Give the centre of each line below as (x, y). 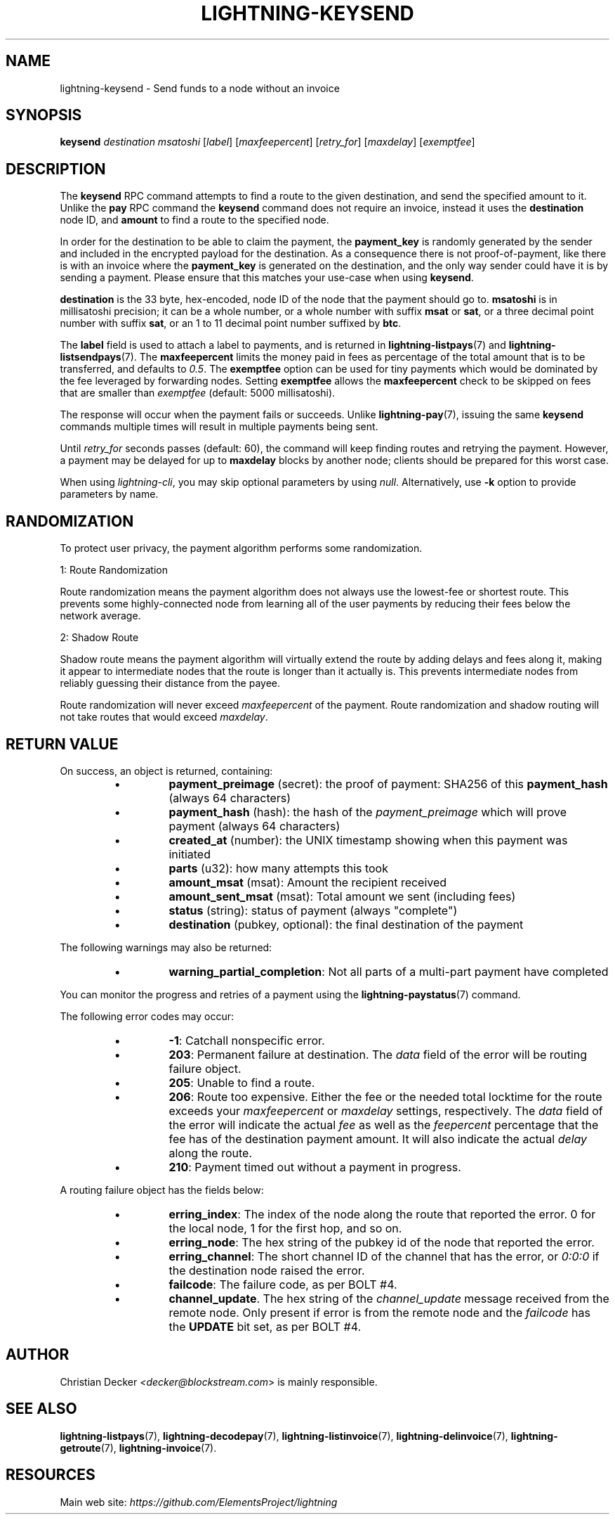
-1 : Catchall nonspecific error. (247, 1040)
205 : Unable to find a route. (242, 1082)
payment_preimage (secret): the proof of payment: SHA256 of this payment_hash (388, 784)
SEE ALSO (41, 1409)
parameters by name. (109, 494)
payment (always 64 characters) (254, 826)
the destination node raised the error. (267, 1270)
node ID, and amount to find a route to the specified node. (194, 220)
